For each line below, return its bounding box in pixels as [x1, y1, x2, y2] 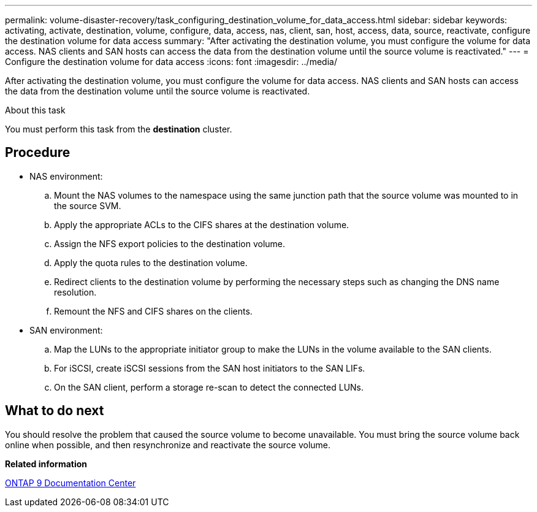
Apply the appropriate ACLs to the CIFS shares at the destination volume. [54, 219, 349, 230]
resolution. [54, 286, 97, 297]
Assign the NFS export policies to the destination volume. [54, 238, 286, 249]
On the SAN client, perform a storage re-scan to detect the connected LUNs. [54, 381, 364, 392]
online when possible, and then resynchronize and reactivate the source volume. [5, 439, 331, 450]
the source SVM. [54, 200, 121, 211]
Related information [5, 458, 88, 469]
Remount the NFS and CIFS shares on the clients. [54, 305, 253, 316]
